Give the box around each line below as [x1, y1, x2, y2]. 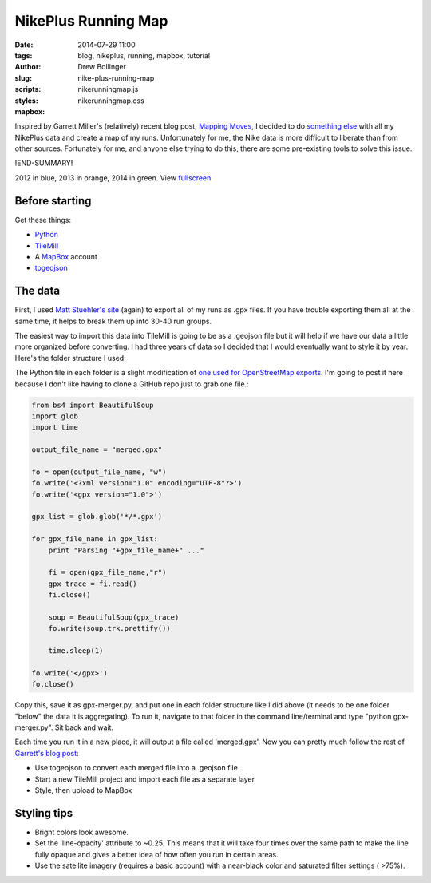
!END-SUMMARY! [14, 158, 73, 168]
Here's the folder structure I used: [14, 353, 127, 362]
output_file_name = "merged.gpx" [31, 445, 163, 454]
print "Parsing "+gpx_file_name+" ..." [48, 545, 205, 555]
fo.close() [31, 679, 74, 689]
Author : [14, 62, 42, 72]
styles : [14, 96, 39, 105]
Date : [14, 40, 34, 49]
